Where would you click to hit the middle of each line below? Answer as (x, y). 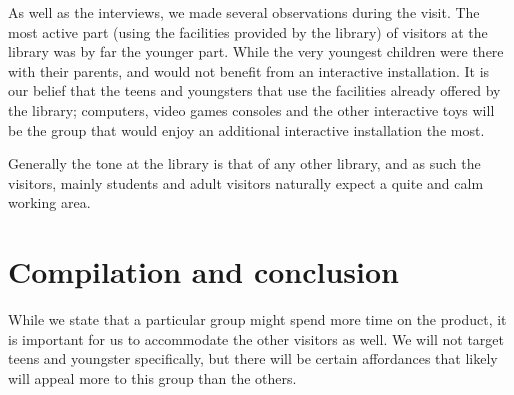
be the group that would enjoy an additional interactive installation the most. (246, 129)
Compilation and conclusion (203, 271)
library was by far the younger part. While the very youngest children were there (256, 51)
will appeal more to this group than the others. (152, 377)
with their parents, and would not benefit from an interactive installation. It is (249, 70)
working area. (49, 202)
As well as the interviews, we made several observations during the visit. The (244, 12)
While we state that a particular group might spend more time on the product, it (257, 319)
